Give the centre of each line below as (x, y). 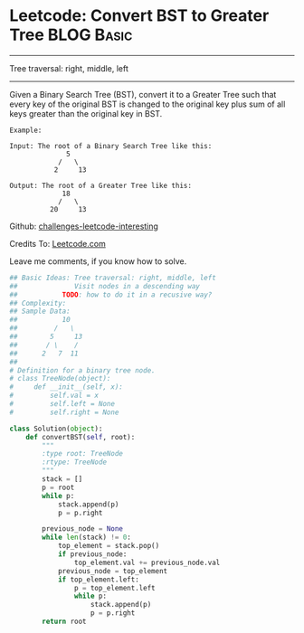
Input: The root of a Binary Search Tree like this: (111, 146)
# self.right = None (64, 412)
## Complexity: (38, 303)
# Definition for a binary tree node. (82, 370)
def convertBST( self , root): (81, 437)
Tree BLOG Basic (71, 35)
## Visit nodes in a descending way (105, 286)
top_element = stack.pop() (109, 546)
